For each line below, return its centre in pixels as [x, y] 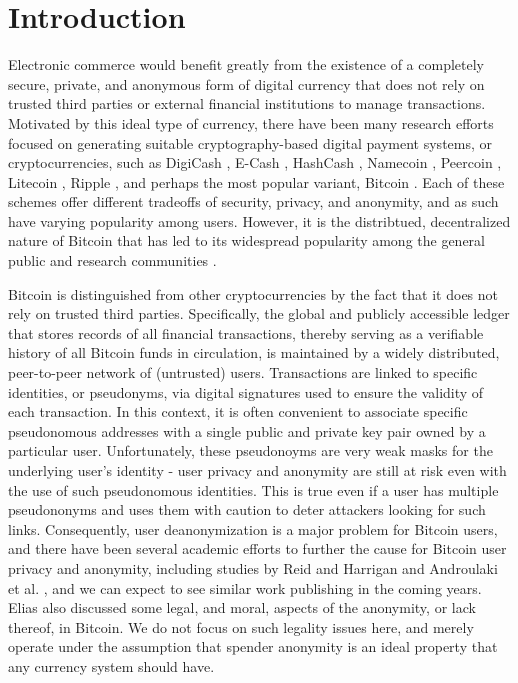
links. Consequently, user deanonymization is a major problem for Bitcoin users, [253, 528]
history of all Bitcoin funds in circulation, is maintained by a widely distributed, [254, 352]
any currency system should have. [111, 665]
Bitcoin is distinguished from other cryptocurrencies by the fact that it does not [253, 293]
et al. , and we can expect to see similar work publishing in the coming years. [245, 587]
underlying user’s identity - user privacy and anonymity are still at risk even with [257, 470]
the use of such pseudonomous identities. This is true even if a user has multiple [253, 489]
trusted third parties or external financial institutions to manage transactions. [247, 103]
